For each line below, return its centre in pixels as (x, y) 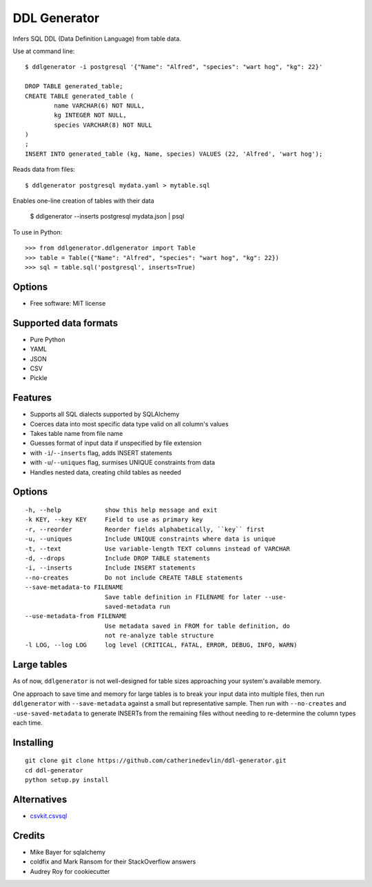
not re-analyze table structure (159, 636)
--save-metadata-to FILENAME (74, 587)
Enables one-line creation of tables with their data (83, 201)
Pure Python (48, 339)
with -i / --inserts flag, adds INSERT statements (101, 452)
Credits (29, 836)
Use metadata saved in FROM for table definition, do (197, 626)
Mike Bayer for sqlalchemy (68, 852)
